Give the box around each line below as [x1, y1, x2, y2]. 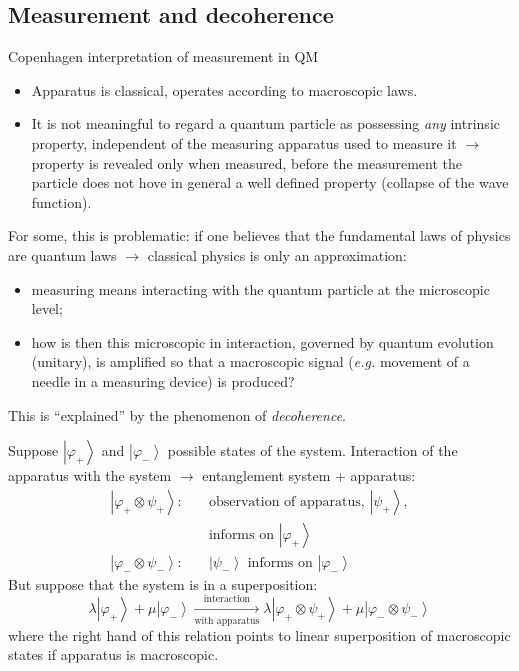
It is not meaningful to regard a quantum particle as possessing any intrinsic [31, 113, 500, 134]
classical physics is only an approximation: [147, 244, 407, 265]
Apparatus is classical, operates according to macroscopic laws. [31, 79, 418, 100]
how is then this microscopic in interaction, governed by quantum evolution [31, 331, 494, 352]
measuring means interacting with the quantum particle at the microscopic [31, 278, 490, 299]
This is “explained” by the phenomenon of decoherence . [8, 404, 346, 425]
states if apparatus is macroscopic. [8, 644, 219, 665]
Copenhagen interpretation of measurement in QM [8, 46, 319, 67]
